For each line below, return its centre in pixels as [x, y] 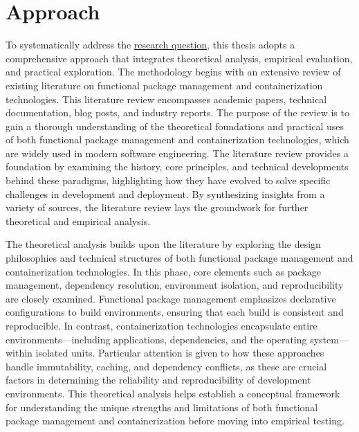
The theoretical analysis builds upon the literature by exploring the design [163, 244]
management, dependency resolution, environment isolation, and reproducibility [175, 285]
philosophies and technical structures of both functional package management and [179, 258]
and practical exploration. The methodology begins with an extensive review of [173, 72]
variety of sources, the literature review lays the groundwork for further [157, 207]
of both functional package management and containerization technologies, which [177, 139]
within [19, 353]
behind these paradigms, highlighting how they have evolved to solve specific [168, 180]
